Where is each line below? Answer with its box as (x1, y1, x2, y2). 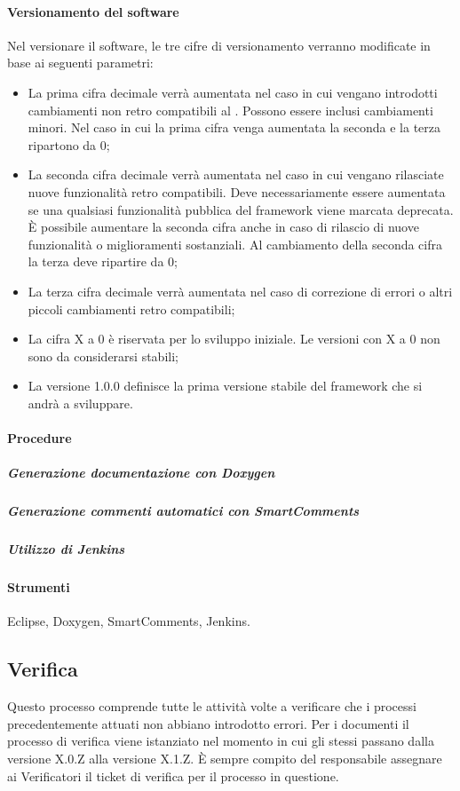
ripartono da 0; (28, 135, 110, 154)
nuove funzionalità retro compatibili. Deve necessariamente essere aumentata (28, 182, 446, 201)
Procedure (7, 429, 72, 447)
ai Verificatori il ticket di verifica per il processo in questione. (7, 766, 339, 785)
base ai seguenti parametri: (7, 53, 154, 72)
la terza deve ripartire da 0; (28, 252, 178, 271)
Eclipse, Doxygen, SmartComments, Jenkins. (7, 612, 250, 630)
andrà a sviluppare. (28, 393, 133, 412)
